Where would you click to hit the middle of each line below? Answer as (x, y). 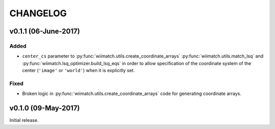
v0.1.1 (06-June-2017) (45, 31)
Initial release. (24, 120)
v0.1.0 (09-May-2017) (45, 108)
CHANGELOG (38, 13)
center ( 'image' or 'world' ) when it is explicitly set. (78, 71)
